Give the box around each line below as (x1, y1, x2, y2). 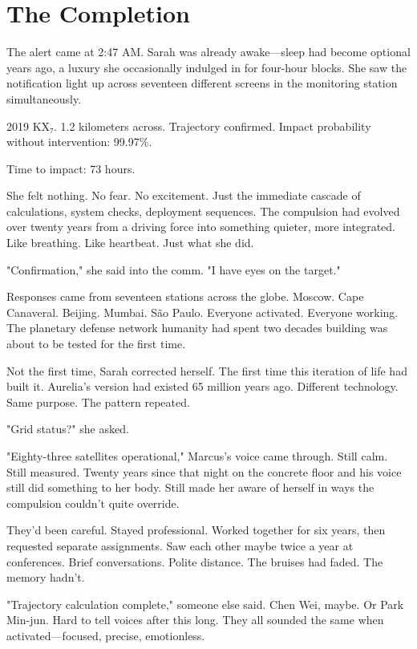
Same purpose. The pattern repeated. (6, 393, 190, 410)
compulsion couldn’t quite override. (6, 494, 180, 511)
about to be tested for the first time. (6, 335, 186, 352)
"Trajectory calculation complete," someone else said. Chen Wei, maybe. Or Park (6, 595, 404, 612)
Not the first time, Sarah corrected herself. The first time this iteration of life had (6, 362, 407, 379)
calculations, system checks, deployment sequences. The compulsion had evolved (6, 202, 400, 219)
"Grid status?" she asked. (6, 420, 129, 437)
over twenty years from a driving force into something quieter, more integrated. (6, 218, 396, 235)
